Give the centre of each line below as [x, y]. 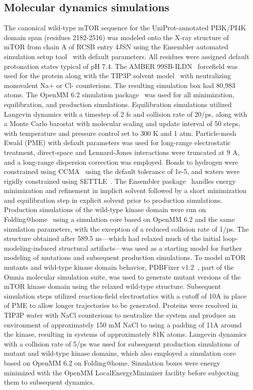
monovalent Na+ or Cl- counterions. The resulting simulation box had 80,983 [120, 85]
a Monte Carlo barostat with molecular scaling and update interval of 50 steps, [122, 123]
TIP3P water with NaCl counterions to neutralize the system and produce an [120, 315]
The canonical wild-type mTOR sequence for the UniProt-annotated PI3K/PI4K [125, 28]
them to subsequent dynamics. [49, 382]
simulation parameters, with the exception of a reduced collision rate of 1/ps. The [126, 228]
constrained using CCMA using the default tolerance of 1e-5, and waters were [122, 171]
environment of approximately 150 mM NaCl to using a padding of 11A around [123, 324]
